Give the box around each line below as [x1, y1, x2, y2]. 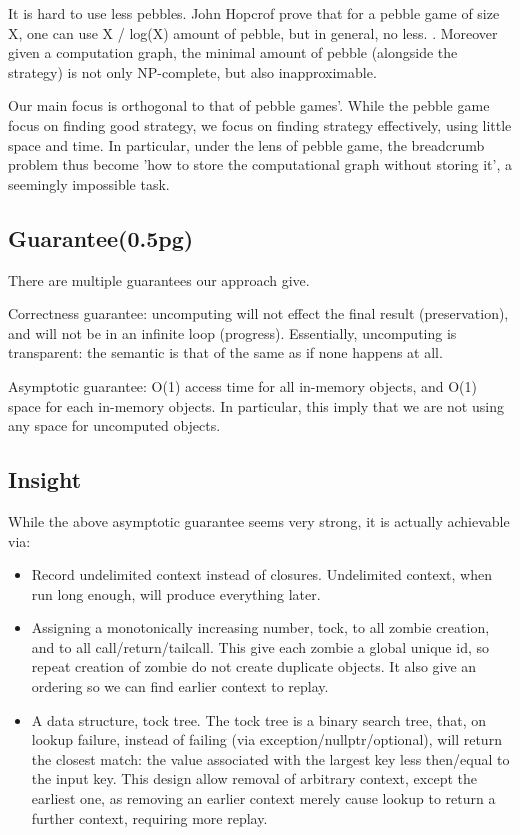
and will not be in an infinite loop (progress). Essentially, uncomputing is [8, 322, 457, 343]
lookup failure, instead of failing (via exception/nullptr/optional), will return [31, 729, 502, 750]
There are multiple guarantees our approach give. [8, 269, 310, 290]
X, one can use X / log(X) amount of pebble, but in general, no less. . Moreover [8, 22, 498, 43]
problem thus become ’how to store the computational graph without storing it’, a [8, 154, 513, 175]
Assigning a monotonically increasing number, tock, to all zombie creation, [31, 617, 490, 638]
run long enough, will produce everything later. [31, 583, 321, 604]
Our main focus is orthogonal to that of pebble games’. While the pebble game [8, 95, 490, 116]
